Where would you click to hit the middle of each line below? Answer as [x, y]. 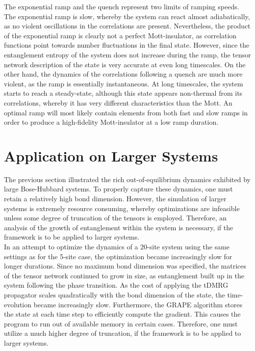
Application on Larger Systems [111, 155]
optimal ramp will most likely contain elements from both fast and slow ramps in [126, 112]
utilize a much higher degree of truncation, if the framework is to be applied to [123, 333]
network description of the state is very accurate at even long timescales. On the [125, 64]
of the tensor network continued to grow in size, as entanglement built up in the [124, 275]
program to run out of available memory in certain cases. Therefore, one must [121, 323]
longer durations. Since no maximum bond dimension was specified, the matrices [125, 266]
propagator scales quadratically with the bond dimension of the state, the [115, 294]
